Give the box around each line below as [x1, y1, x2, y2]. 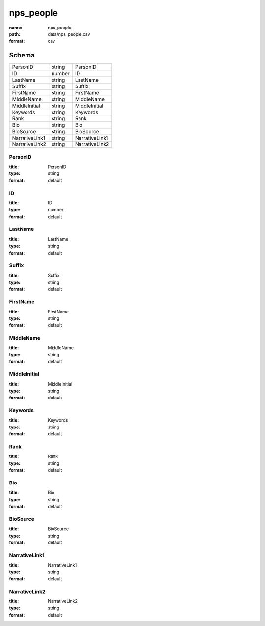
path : [9, 31, 21, 37]
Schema [9, 51, 35, 59]
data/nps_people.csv [48, 31, 90, 37]
